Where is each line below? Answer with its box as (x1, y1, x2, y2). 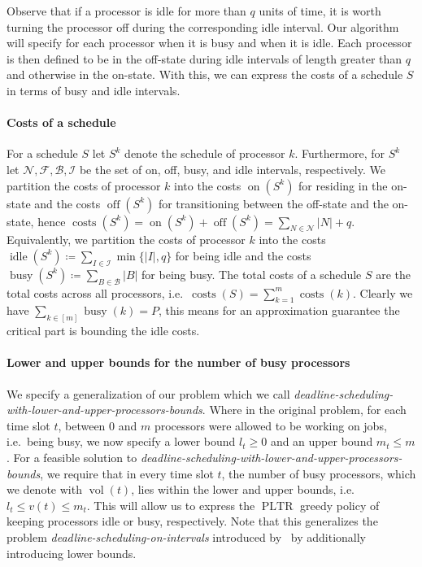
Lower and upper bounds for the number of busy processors (7, 354, 350, 371)
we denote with (7, 481, 82, 498)
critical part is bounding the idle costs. (7, 322, 200, 339)
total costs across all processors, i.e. (7, 284, 184, 301)
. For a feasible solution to (7, 448, 137, 465)
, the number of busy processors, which (221, 465, 416, 482)
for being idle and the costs (175, 246, 311, 264)
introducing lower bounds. (7, 544, 137, 561)
